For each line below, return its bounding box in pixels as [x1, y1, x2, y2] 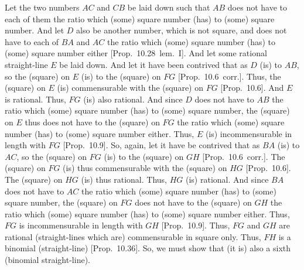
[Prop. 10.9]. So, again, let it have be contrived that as [63, 139, 260, 151]
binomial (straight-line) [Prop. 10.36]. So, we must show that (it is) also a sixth [5, 242, 291, 254]
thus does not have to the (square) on [25, 115, 160, 128]
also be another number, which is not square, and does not [76, 24, 287, 36]
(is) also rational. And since [83, 93, 183, 105]
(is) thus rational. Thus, [81, 173, 167, 185]
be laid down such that [127, 1, 210, 13]
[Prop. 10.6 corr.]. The [202, 150, 285, 162]
